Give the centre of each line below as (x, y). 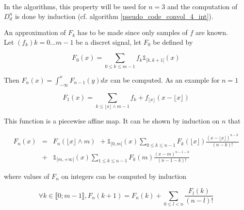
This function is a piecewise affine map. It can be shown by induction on (112, 120)
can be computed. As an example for (165, 79)
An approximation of (35, 32)
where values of (27, 176)
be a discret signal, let (109, 42)
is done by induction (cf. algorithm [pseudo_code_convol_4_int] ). (114, 16)
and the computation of (203, 6)
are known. (212, 32)
